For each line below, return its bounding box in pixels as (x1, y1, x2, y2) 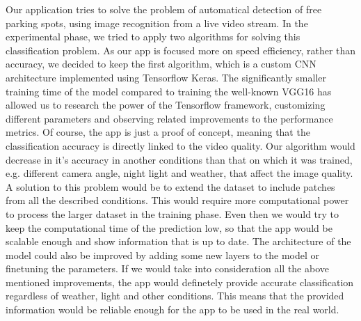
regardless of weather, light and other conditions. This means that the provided (6, 288, 344, 303)
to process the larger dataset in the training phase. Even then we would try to (6, 206, 339, 221)
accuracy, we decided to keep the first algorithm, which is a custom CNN (6, 56, 316, 71)
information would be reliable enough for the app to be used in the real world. (6, 302, 339, 317)
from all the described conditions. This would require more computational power (6, 193, 349, 208)
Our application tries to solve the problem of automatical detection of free (6, 2, 322, 16)
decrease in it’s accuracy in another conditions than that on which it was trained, (6, 152, 353, 166)
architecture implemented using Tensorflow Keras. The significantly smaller (6, 70, 327, 84)
